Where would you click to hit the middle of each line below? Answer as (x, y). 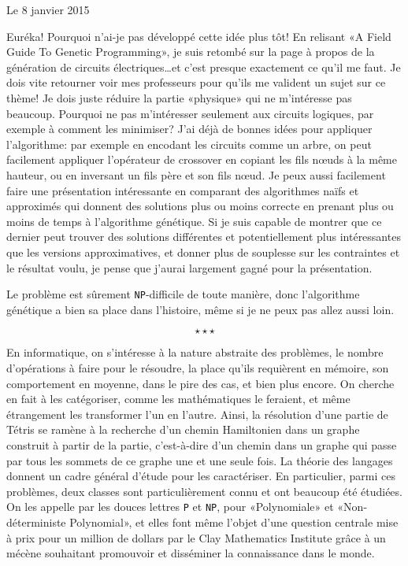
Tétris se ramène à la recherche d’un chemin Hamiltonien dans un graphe (183, 429)
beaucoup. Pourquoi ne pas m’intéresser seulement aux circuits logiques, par (190, 113)
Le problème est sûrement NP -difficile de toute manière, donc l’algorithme (183, 294)
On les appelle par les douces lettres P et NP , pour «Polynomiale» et (170, 507)
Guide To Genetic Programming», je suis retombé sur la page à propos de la (191, 52)
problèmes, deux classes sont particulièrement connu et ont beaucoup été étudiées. (204, 491)
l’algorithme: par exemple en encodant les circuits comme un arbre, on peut (189, 144)
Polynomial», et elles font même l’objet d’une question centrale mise (234, 522)
